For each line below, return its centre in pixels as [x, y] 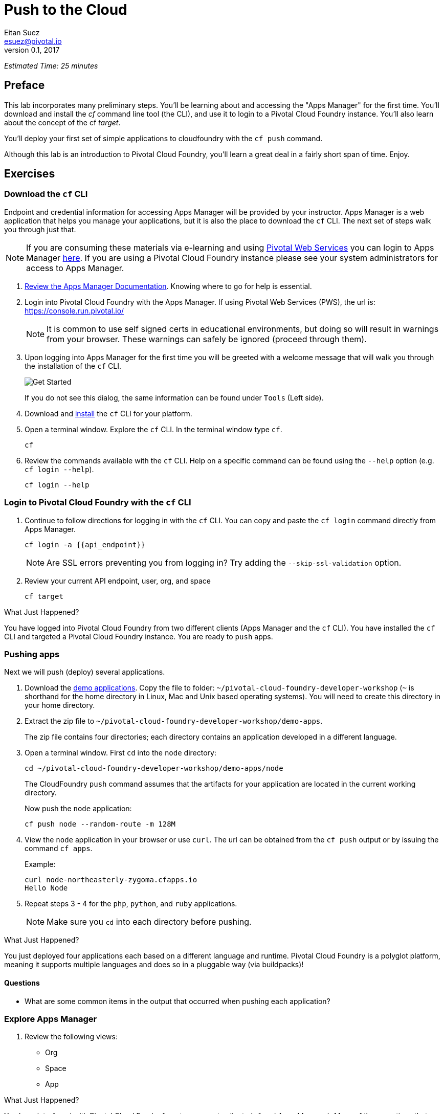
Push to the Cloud [66, 10]
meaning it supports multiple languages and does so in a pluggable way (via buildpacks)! [154, 965]
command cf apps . [59, 849]
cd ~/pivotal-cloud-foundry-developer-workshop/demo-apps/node [154, 768]
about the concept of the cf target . [62, 122]
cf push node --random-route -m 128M [100, 824]
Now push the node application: [78, 809]
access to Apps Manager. [75, 268]
